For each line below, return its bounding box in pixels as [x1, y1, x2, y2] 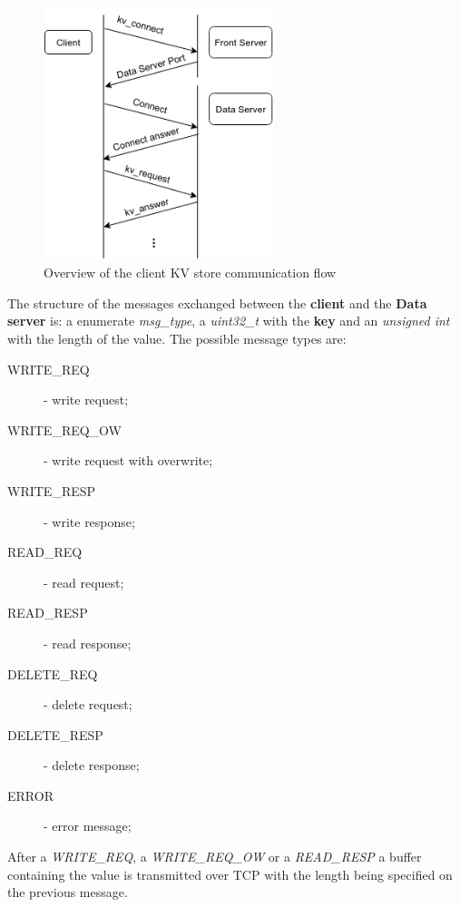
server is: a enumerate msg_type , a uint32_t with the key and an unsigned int [7, 311, 450, 330]
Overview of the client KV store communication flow [44, 263, 337, 282]
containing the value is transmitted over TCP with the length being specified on [7, 864, 453, 883]
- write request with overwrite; [44, 451, 213, 470]
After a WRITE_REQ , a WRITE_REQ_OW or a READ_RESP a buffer [7, 847, 422, 866]
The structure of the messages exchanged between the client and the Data [7, 293, 427, 312]
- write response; [44, 512, 135, 531]
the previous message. [7, 883, 128, 902]
